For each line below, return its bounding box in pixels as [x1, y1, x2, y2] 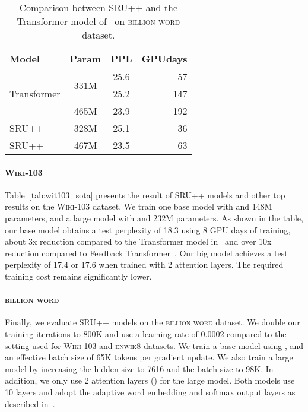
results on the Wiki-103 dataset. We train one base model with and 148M [5, 200, 272, 213]
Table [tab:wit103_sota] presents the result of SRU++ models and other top [5, 188, 285, 201]
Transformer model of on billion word [17, 14, 180, 28]
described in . [5, 397, 55, 410]
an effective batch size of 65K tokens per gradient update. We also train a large [5, 351, 293, 363]
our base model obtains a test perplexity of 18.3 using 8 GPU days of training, [5, 223, 291, 236]
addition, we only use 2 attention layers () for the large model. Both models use [5, 374, 295, 386]
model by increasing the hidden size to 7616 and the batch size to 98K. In [5, 362, 274, 375]
